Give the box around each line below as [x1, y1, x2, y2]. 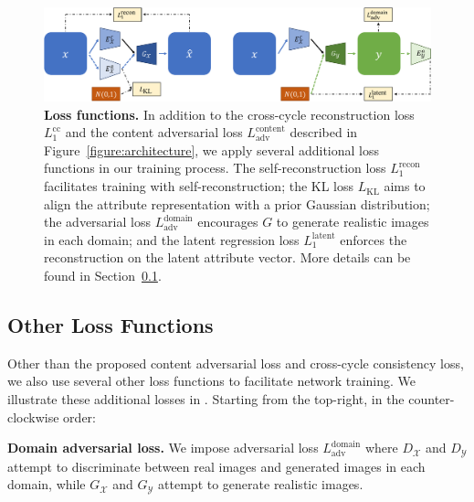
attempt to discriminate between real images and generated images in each [7, 456, 426, 475]
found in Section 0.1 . [44, 266, 162, 285]
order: [63, 407, 96, 426]
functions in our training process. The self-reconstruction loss [44, 158, 386, 177]
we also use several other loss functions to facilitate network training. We [7, 371, 416, 390]
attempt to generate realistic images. [158, 475, 363, 494]
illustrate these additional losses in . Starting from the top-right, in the [7, 390, 405, 409]
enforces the [340, 230, 407, 249]
